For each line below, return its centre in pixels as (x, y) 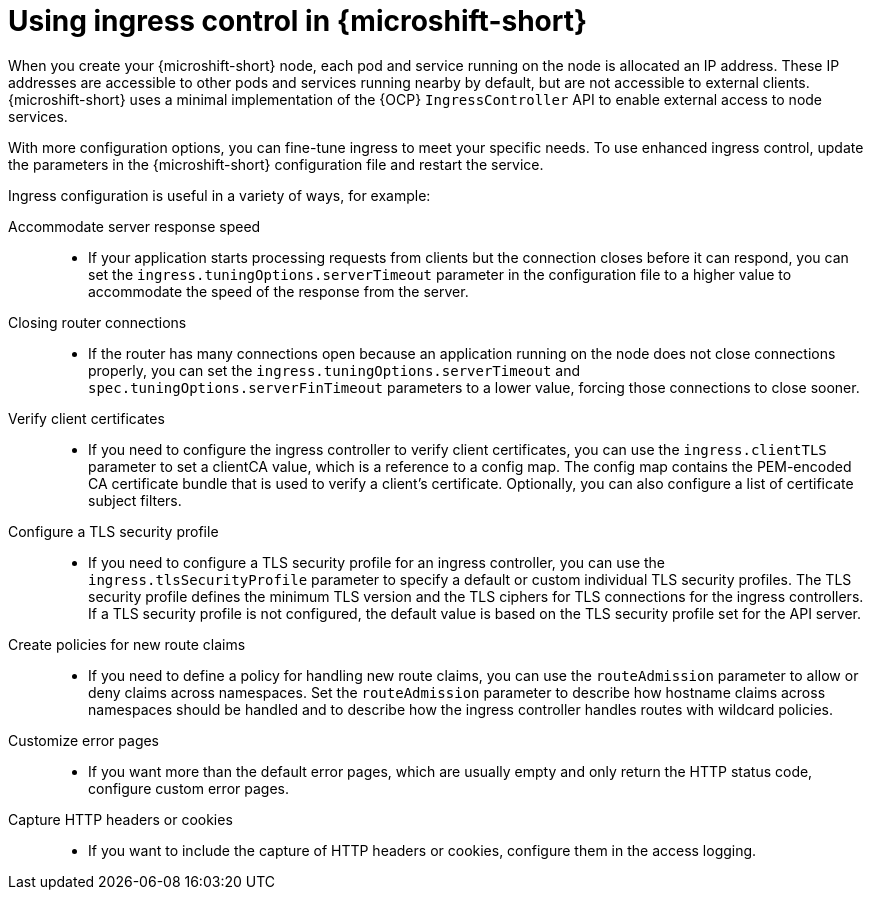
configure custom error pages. (188, 788)
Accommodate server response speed (134, 226)
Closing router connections (97, 322)
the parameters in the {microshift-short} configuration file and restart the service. (276, 164)
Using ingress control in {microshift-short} (298, 21)
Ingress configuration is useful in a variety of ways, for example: (219, 195)
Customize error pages (84, 740)
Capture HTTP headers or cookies (120, 819)
